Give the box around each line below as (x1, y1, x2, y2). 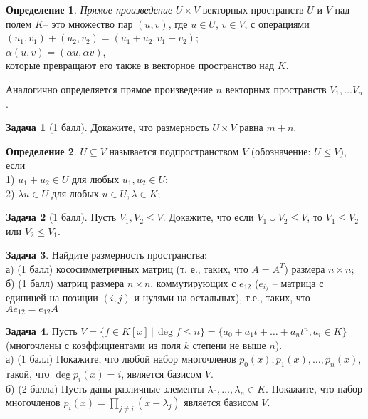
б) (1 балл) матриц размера (6, 275, 125, 290)
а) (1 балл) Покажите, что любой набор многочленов (6, 351, 236, 366)
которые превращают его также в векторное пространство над (6, 58, 275, 73)
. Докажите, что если (162, 209, 254, 224)
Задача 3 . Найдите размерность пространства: (6, 247, 207, 262)
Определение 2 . (6, 143, 77, 158)
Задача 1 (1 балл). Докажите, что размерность (6, 120, 209, 135)
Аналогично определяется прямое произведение (6, 81, 213, 96)
